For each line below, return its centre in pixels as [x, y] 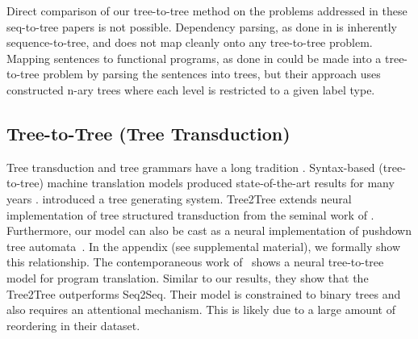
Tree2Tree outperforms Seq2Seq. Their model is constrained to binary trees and [204, 293]
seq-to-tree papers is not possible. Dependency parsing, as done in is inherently [202, 26]
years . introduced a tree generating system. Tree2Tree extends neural [179, 198]
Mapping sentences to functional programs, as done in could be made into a [194, 58]
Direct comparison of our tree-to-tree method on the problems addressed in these [207, 10]
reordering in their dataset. [73, 325]
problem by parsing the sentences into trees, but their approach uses [212, 74]
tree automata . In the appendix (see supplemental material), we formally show [204, 246]
